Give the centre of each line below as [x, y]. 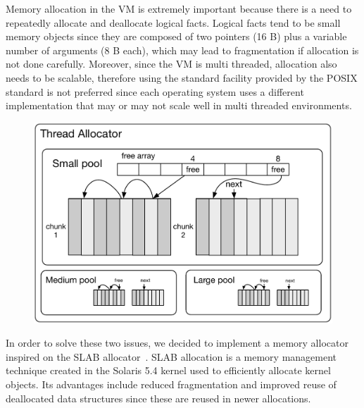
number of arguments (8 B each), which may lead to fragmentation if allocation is [182, 50]
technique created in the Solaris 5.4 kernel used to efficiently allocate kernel [168, 370]
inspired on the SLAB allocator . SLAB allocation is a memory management [171, 356]
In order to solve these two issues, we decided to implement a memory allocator [177, 343]
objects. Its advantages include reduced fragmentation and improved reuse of [171, 384]
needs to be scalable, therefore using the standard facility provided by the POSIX [182, 77]
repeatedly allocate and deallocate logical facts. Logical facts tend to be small [173, 22]
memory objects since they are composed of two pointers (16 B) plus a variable [176, 36]
